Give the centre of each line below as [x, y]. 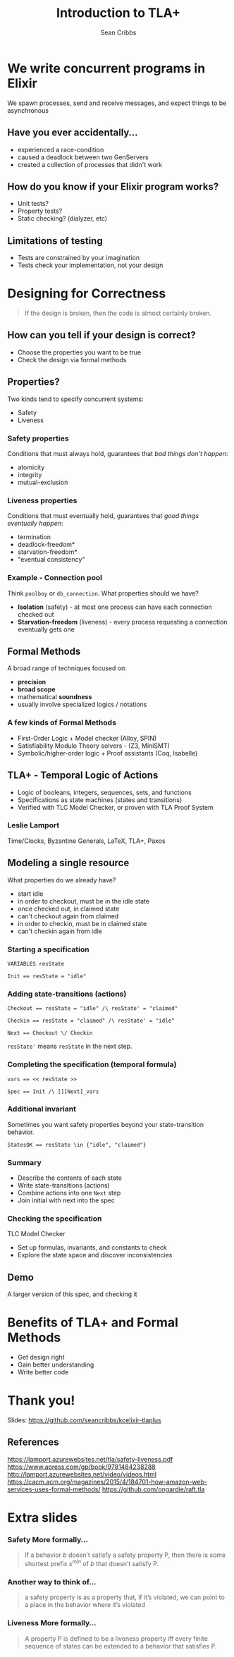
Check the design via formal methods [72, 359]
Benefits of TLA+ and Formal [93, 1323]
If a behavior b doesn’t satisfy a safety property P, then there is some [125, 1555]
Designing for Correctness [87, 294]
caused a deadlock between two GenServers [83, 157]
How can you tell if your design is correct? [101, 335]
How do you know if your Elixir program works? [113, 186]
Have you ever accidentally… [73, 133]
